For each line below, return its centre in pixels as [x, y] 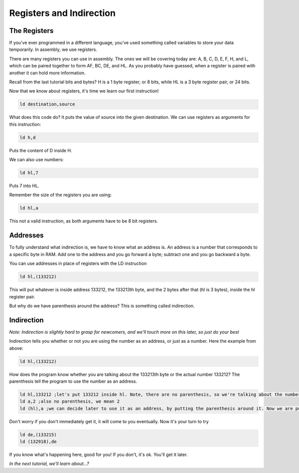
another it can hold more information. [47, 73]
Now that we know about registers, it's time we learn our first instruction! [84, 91]
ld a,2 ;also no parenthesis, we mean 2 [70, 401]
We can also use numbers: [37, 160]
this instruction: [25, 124]
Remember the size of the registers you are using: [61, 195]
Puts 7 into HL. [24, 186]
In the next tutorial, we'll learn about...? [49, 464]
